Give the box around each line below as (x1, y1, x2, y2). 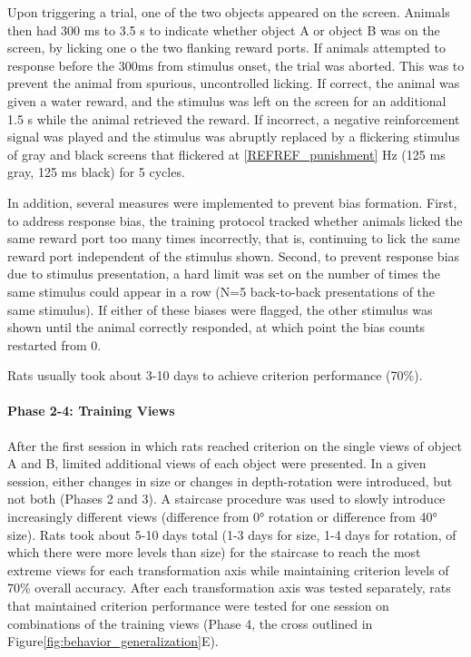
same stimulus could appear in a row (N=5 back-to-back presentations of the (7, 281, 436, 300)
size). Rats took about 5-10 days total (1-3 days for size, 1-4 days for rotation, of (7, 525, 456, 544)
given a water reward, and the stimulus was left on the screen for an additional (7, 91, 446, 110)
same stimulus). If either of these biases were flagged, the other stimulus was (7, 299, 433, 319)
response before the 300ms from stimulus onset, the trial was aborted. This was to (7, 55, 465, 74)
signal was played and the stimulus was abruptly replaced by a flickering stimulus (7, 127, 460, 146)
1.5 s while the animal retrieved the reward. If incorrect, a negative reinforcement (7, 109, 460, 128)
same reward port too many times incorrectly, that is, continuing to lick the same (7, 229, 460, 248)
